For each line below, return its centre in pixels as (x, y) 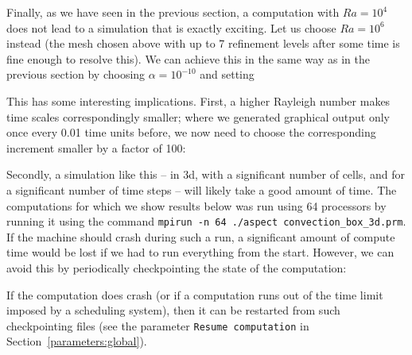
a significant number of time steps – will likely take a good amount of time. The (202, 189)
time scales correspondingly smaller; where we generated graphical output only (198, 116)
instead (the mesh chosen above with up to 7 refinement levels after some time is (203, 43)
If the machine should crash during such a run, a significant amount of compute (201, 236)
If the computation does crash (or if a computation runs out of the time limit (195, 294)
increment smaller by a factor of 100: (96, 147)
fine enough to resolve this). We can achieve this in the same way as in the (188, 58)
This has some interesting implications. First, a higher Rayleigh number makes (198, 100)
